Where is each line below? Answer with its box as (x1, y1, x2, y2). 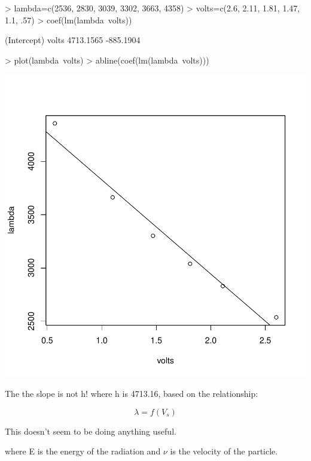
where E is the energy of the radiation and (5, 445, 161, 457)
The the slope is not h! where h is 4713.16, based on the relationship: (5, 387, 258, 399)
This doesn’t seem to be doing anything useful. (5, 424, 176, 437)
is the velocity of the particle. (170, 445, 278, 457)
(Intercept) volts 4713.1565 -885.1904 (5, 34, 141, 46)
